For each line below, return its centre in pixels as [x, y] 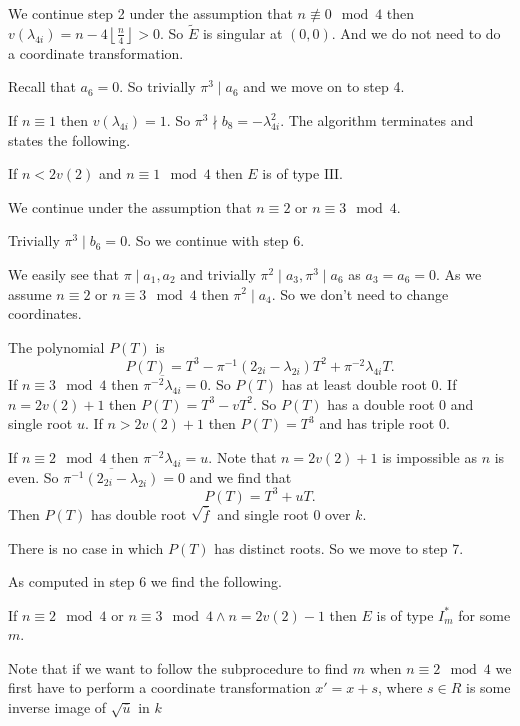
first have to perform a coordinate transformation [159, 687]
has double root [138, 513]
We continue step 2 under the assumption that [150, 13]
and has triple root [377, 423]
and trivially [218, 273]
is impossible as [429, 456]
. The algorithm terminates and [377, 120]
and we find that [240, 476]
